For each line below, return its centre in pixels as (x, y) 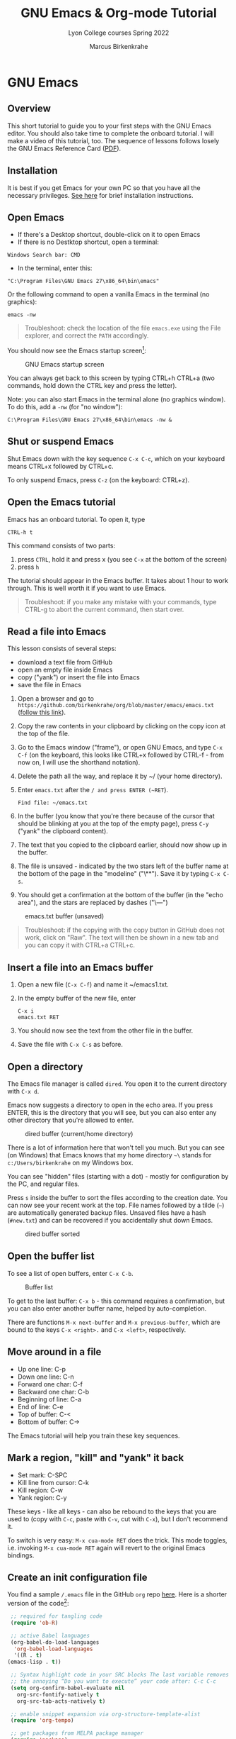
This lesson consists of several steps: (62, 649)
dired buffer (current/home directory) (79, 1134)
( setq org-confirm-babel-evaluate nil (67, 1688)
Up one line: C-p (41, 1369)
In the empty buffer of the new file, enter (77, 999)
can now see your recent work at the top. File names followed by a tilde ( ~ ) (116, 1205)
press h (28, 567)
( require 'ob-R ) (34, 1623)
